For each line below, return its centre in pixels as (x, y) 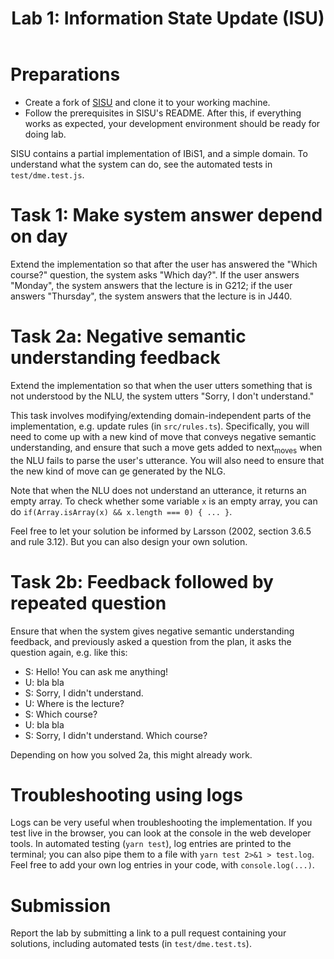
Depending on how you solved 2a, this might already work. (131, 754)
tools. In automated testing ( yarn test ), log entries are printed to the (151, 844)
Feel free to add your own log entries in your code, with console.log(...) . (162, 865)
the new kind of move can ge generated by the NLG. (118, 471)
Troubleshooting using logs (126, 794)
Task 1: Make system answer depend (166, 215)
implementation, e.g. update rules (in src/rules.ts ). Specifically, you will (160, 426)
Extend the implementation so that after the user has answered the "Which (164, 264)
